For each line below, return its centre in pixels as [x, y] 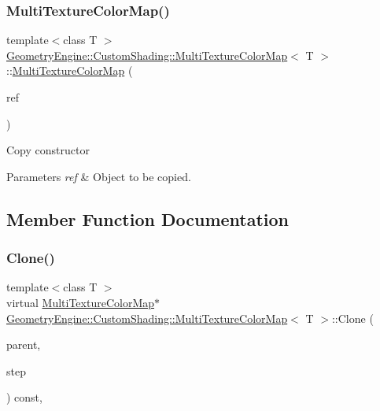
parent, [24, 344]
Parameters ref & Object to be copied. [99, 176]
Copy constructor [48, 150]
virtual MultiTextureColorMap [81, 302]
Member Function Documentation [148, 218]
